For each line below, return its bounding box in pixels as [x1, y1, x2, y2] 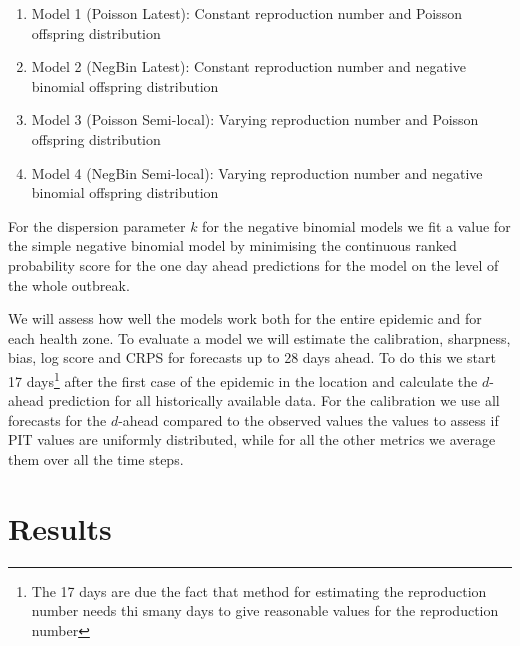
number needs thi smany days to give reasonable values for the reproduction [31, 600, 499, 621]
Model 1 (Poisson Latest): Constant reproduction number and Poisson [31, 3, 462, 23]
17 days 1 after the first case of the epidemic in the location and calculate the [8, 367, 478, 391]
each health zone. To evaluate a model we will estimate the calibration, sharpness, [8, 327, 511, 348]
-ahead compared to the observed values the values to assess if [118, 409, 499, 430]
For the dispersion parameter [8, 215, 186, 236]
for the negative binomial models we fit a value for [202, 215, 511, 236]
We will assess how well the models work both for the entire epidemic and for [8, 308, 482, 329]
